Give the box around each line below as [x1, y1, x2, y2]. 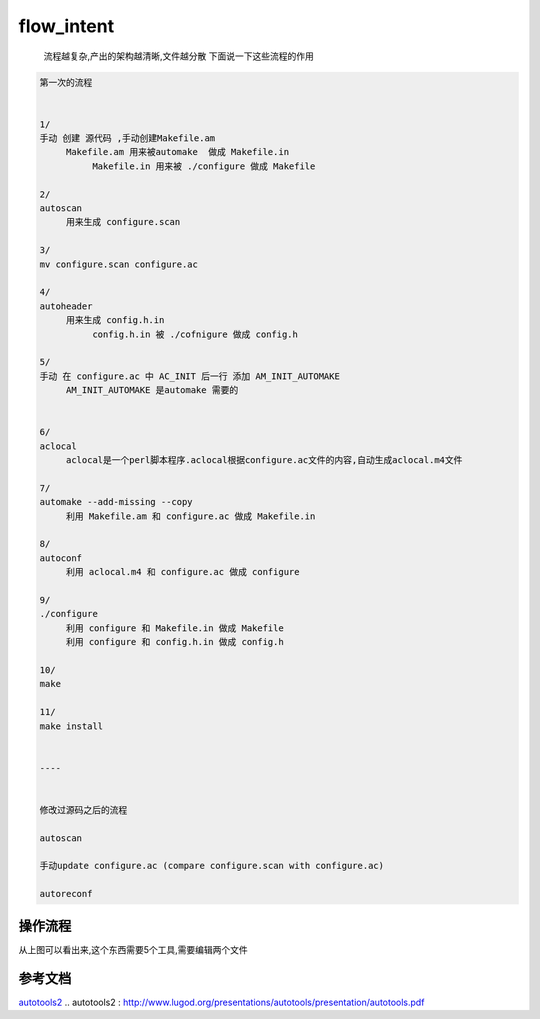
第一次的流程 [39, 76, 93, 88]
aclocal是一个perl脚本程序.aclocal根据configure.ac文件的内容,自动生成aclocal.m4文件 [65, 455, 463, 466]
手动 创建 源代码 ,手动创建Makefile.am [39, 133, 216, 144]
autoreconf [39, 888, 93, 900]
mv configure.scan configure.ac [39, 258, 199, 270]
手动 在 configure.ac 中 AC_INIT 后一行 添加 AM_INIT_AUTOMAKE [39, 370, 340, 382]
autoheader [39, 300, 93, 312]
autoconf [39, 552, 83, 564]
